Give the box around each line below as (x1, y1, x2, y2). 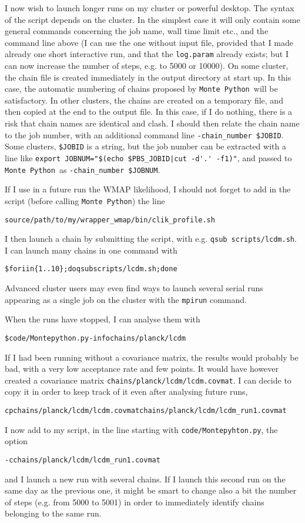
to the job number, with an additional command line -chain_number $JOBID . (5, 128, 284, 141)
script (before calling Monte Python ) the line (5, 194, 165, 206)
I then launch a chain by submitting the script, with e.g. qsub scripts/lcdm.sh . (5, 232, 297, 245)
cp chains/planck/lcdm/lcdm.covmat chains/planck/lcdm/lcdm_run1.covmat (5, 407, 287, 415)
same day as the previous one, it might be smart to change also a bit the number (5, 484, 297, 497)
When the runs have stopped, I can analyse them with (5, 313, 200, 325)
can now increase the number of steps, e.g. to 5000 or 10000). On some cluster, (5, 59, 289, 72)
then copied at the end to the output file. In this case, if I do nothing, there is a (5, 105, 293, 118)
